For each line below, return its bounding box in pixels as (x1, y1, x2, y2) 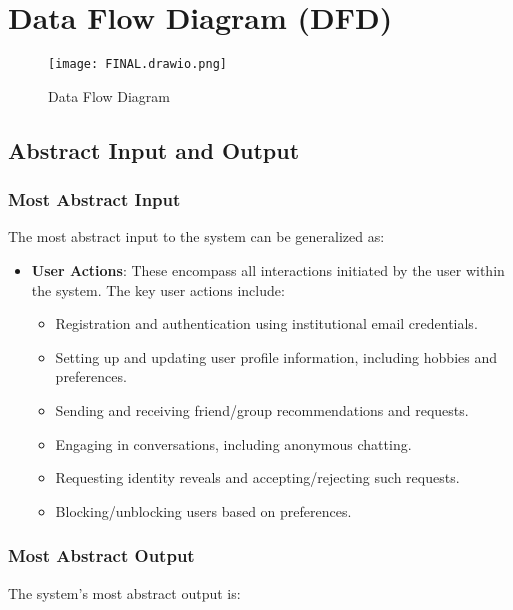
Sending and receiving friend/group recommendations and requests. (55, 399, 469, 420)
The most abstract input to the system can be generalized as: (8, 226, 385, 247)
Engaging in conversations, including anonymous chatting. (55, 433, 412, 454)
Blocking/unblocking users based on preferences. (55, 500, 352, 521)
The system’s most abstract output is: (8, 582, 241, 603)
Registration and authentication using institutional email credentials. (55, 313, 478, 334)
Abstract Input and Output (8, 134, 300, 165)
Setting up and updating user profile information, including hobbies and (55, 346, 497, 367)
